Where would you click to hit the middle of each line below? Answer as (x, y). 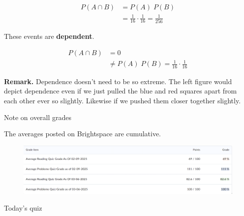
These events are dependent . (49, 36)
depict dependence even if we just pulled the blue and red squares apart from (121, 91)
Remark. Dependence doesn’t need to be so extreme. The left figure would (118, 81)
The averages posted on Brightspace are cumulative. (83, 134)
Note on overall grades (38, 117)
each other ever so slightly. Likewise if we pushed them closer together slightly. (122, 101)
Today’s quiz (23, 207)
